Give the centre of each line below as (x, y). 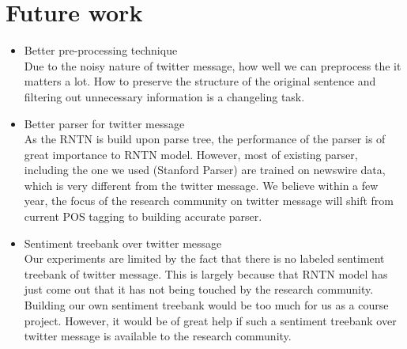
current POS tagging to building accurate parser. (143, 216)
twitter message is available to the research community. (158, 336)
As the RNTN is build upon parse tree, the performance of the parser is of (205, 139)
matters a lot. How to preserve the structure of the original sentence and (200, 81)
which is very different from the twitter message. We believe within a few (201, 185)
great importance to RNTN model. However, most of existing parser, (191, 154)
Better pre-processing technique (101, 50)
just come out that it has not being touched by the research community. (199, 289)
